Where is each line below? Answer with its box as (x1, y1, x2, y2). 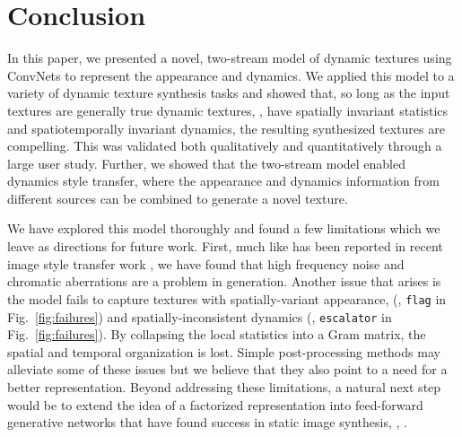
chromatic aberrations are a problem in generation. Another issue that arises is (7, 272, 441, 291)
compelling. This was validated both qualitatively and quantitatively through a (7, 136, 442, 155)
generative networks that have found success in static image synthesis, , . (7, 413, 407, 432)
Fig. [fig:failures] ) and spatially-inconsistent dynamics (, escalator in (7, 307, 392, 326)
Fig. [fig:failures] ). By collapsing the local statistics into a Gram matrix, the (7, 325, 426, 344)
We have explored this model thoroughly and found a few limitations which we (7, 219, 440, 238)
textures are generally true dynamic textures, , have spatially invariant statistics (7, 101, 449, 119)
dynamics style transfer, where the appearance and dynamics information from (7, 171, 440, 190)
